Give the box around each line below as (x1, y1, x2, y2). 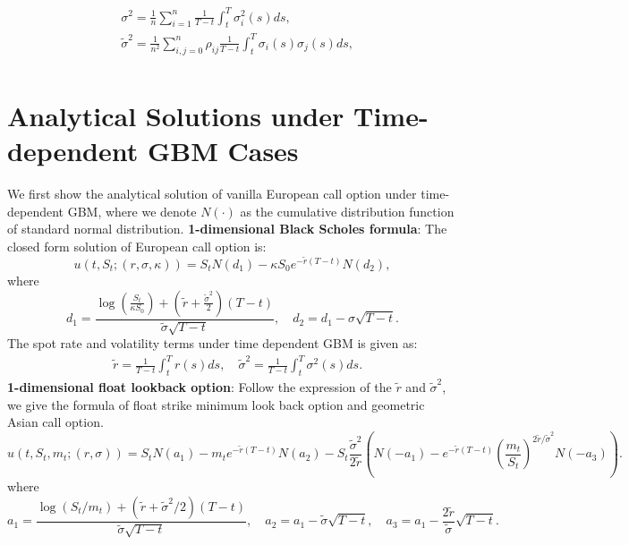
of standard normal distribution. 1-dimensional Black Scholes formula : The (7, 219, 447, 238)
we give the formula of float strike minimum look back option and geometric (7, 395, 425, 413)
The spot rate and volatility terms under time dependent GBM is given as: (7, 334, 418, 353)
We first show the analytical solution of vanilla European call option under (7, 184, 417, 202)
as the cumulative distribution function (240, 201, 455, 220)
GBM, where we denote (67, 201, 197, 220)
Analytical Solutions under (7, 97, 344, 133)
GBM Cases (147, 132, 299, 169)
